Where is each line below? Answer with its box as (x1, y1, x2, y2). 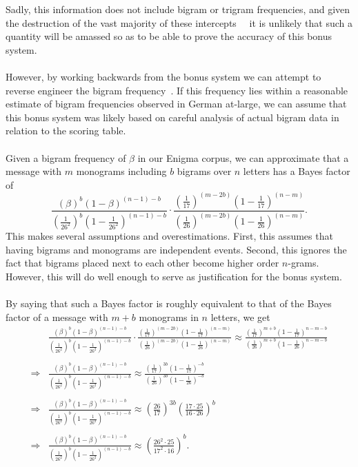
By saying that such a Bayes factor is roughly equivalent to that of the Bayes (6, 296, 332, 311)
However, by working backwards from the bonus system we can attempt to (6, 69, 321, 83)
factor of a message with (6, 309, 108, 324)
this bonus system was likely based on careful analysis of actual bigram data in (6, 110, 339, 124)
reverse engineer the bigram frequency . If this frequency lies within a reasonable (6, 83, 348, 97)
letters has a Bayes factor (243, 164, 350, 178)
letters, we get (210, 309, 270, 324)
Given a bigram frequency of (6, 150, 126, 165)
